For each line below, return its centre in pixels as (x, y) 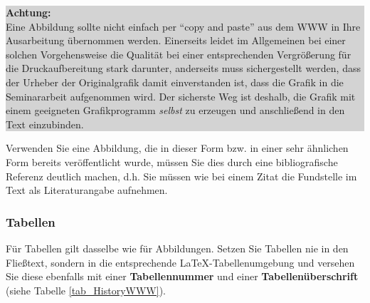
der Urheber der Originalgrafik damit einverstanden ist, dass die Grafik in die (175, 82)
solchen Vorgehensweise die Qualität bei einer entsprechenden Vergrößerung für (179, 54)
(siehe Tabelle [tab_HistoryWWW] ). (86, 290)
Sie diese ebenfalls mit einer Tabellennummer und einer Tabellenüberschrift (182, 276)
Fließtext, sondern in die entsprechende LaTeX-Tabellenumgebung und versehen (180, 262)
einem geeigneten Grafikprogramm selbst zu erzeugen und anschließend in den (175, 110)
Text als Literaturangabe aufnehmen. (87, 190)
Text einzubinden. (45, 124)
